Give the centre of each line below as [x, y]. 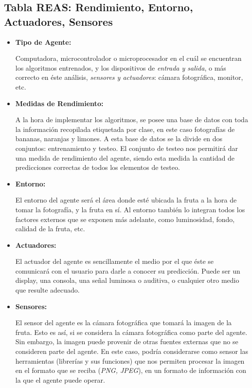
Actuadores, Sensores [58, 21]
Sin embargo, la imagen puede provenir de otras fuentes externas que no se [127, 342]
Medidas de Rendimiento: [59, 103]
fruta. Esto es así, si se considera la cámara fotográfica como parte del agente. [131, 332]
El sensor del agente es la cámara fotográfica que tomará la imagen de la [124, 323]
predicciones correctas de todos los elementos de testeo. [98, 167]
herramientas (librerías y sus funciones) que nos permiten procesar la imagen [130, 360]
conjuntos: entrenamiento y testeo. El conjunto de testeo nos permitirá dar [127, 148]
